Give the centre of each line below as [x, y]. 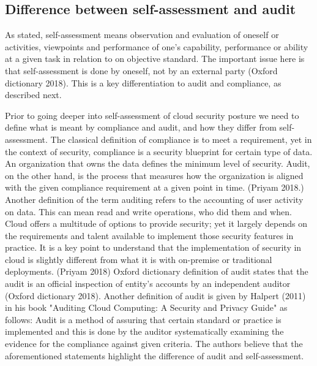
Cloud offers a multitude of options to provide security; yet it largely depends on [156, 223]
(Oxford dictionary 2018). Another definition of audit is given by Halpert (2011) [155, 295]
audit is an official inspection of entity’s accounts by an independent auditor [148, 284]
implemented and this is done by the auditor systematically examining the [144, 331]
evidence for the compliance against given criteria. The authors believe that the [154, 344]
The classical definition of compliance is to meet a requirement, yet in [181, 139]
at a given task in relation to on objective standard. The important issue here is [155, 59]
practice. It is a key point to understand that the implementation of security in [153, 247]
